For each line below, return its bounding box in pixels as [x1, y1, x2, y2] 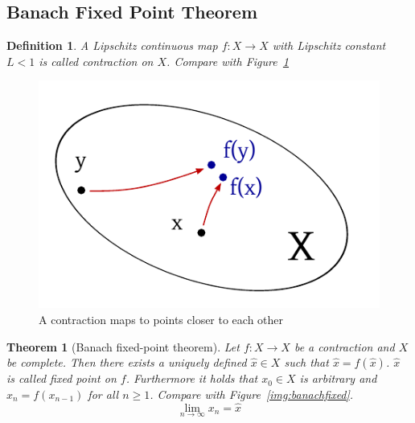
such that [284, 354, 329, 371]
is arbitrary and [299, 370, 377, 387]
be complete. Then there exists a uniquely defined [6, 354, 247, 371]
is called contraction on [39, 52, 154, 69]
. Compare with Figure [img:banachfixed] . [150, 385, 354, 402]
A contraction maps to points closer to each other [39, 310, 284, 327]
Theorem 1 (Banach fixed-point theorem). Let [6, 338, 240, 355]
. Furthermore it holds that [125, 370, 258, 387]
